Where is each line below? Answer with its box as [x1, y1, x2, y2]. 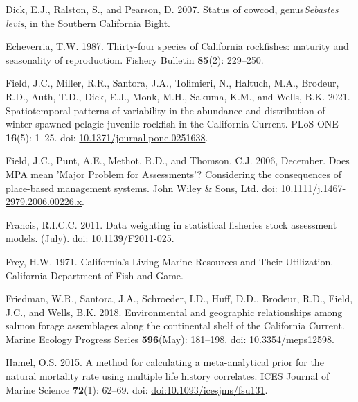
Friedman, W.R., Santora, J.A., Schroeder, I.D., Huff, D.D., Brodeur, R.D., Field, [6, 291, 353, 306]
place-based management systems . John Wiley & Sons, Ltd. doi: [6, 180, 278, 195]
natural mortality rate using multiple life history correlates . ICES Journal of [6, 369, 330, 383]
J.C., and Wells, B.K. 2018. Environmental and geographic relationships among [6, 304, 343, 319]
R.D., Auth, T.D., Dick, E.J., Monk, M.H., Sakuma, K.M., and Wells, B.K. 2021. [6, 89, 350, 103]
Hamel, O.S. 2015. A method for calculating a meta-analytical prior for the [6, 355, 324, 369]
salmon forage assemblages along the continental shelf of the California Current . [6, 318, 345, 333]
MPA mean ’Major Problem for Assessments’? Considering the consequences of [6, 166, 341, 181]
